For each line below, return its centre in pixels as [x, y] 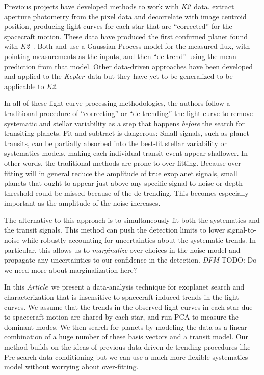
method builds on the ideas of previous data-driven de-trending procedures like [127, 347]
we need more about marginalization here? [71, 269]
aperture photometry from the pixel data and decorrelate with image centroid [125, 16]
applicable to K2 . [31, 86]
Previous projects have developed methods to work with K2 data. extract [119, 6]
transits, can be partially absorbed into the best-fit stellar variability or [115, 143]
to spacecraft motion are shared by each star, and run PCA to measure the [121, 317]
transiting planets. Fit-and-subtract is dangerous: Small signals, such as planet [127, 133]
